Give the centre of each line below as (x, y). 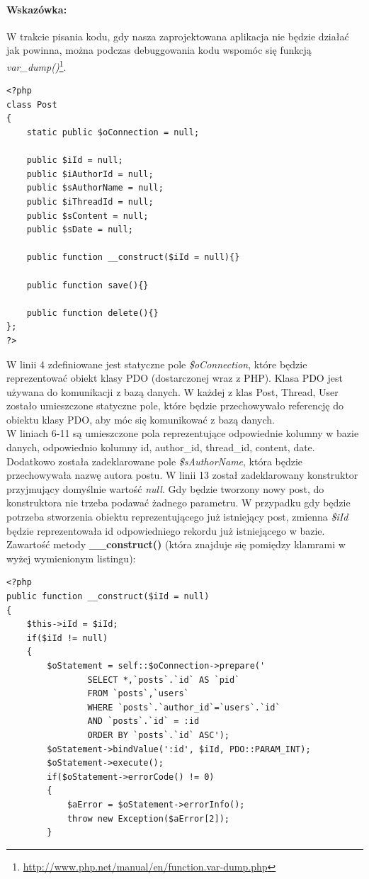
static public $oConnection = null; (113, 133)
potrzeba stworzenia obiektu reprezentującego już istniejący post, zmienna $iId (177, 517)
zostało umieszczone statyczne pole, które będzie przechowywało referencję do (175, 406)
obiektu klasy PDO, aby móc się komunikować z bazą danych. (141, 419)
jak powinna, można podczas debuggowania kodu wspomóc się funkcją (159, 50)
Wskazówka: (37, 9)
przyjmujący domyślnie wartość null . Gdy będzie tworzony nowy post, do (165, 488)
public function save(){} (87, 285)
